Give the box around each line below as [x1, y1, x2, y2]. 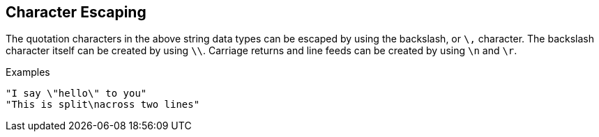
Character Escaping [6, 3, 146, 21]
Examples [6, 66, 50, 79]
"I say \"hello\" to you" [6, 88, 147, 99]
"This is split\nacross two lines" [6, 99, 200, 111]
